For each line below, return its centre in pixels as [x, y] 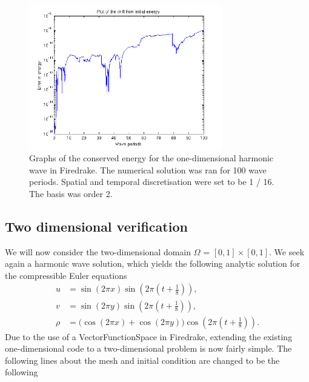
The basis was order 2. [71, 193]
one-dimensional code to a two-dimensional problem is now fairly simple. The [148, 348]
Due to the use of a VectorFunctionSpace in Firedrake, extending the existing [149, 336]
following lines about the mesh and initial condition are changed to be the [142, 360]
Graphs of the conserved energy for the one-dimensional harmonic [151, 158]
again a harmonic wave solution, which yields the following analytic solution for [153, 263]
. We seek [287, 251]
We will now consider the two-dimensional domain [98, 251]
